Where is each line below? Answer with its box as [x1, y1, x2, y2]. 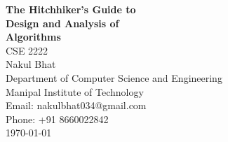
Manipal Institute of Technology [6, 84, 144, 99]
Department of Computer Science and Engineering [6, 70, 222, 85]
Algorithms [6, 29, 61, 44]
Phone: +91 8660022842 [6, 111, 109, 126]
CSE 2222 [6, 43, 48, 57]
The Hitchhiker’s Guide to [6, 2, 136, 16]
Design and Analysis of [6, 15, 119, 30]
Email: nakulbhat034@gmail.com [6, 98, 147, 113]
